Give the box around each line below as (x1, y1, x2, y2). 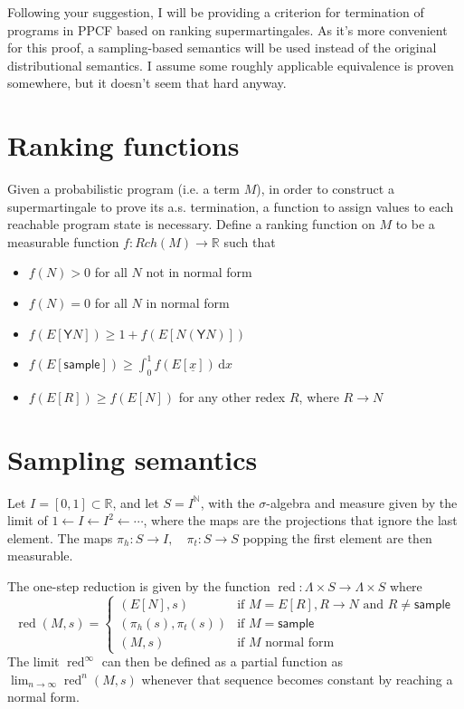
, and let (112, 493, 159, 512)
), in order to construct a (256, 179, 394, 198)
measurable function (7, 232, 119, 251)
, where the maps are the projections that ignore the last (143, 511, 458, 530)
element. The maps (7, 528, 113, 547)
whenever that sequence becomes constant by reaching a (141, 669, 453, 688)
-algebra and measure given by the (266, 493, 458, 512)
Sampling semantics (7, 440, 258, 477)
